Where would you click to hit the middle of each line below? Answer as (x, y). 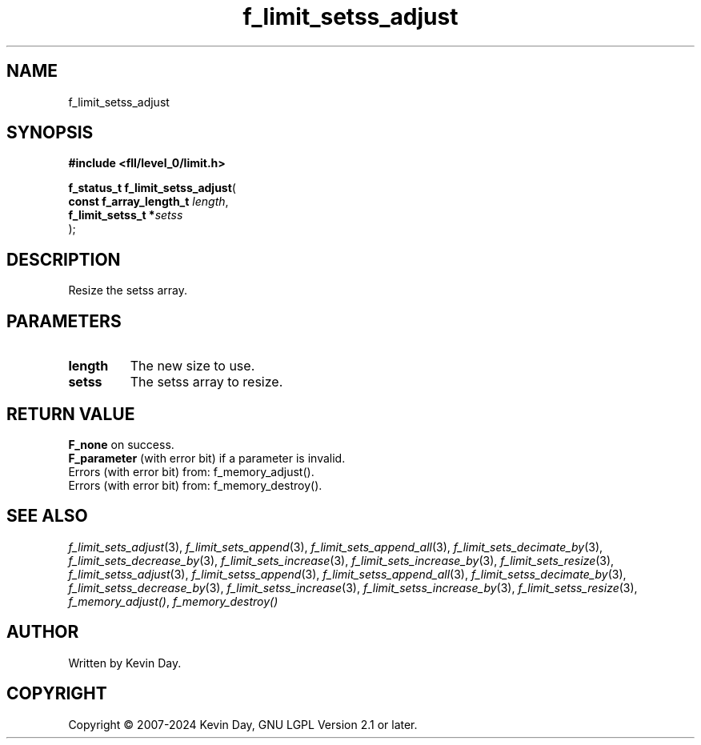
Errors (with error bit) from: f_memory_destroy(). (195, 485)
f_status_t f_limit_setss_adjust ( (152, 188)
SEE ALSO (47, 516)
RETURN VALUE (71, 414)
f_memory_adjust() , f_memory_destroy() (173, 601)
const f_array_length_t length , (148, 202)
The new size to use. (192, 366)
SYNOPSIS (50, 133)
